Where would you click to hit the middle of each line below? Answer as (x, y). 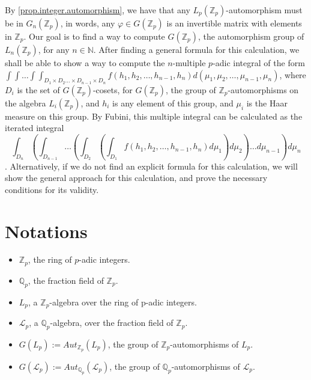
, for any (54, 49)
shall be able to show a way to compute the (85, 63)
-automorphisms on (263, 89)
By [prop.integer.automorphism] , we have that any (98, 10)
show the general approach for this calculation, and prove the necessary (136, 178)
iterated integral (35, 128)
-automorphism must (264, 10)
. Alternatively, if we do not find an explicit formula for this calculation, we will (151, 166)
